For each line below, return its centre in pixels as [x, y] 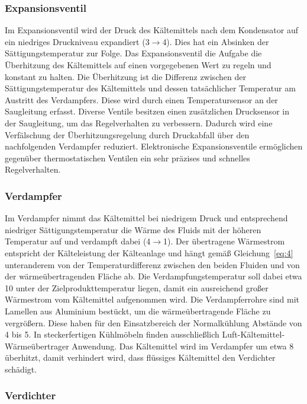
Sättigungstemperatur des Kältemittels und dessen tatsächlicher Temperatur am [150, 88]
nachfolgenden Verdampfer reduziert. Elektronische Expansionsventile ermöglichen [154, 146]
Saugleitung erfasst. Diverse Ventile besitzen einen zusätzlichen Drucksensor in [147, 111]
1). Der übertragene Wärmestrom [224, 241]
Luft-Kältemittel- [253, 334]
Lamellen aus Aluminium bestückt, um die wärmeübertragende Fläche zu [138, 311]
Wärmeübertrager [37, 346]
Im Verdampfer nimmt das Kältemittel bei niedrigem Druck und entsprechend [146, 218]
